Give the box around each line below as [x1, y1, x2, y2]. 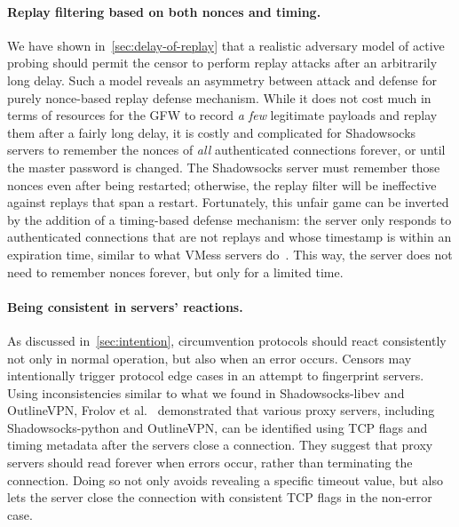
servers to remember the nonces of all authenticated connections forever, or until [7, 140, 446, 159]
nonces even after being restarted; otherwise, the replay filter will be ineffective [7, 175, 437, 194]
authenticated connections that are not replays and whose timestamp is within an [7, 228, 452, 246]
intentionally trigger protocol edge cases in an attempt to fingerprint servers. [7, 366, 424, 385]
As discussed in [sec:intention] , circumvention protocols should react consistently [7, 331, 447, 349]
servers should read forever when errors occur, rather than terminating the [7, 453, 413, 472]
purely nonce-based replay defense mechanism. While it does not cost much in [7, 88, 431, 107]
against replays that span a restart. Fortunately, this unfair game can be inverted [7, 193, 449, 212]
